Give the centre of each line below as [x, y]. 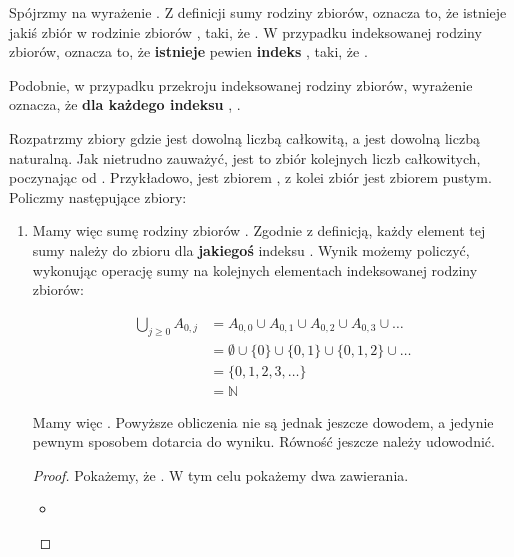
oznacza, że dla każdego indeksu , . [125, 104]
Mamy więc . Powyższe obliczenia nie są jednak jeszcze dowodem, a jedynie [263, 421]
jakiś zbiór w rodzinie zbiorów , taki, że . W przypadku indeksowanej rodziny [245, 31]
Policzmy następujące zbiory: [98, 196]
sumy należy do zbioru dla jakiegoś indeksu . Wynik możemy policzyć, [251, 249]
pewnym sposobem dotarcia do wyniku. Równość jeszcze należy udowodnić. [263, 441]
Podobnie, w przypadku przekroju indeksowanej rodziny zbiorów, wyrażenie [241, 84]
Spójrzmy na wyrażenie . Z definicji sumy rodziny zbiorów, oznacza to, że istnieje [258, 12]
